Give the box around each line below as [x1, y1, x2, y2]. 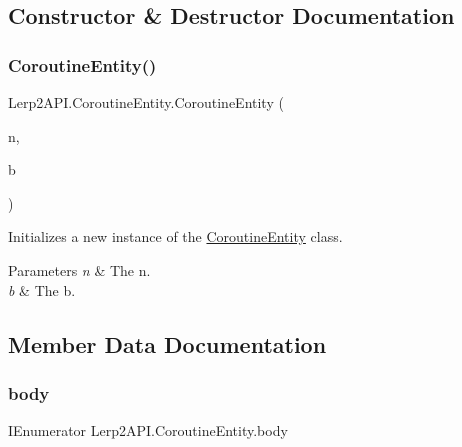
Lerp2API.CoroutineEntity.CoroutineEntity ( [8, 92, 284, 112]
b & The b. [8, 279, 76, 300]
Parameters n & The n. [8, 259, 151, 280]
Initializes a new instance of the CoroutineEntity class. [8, 226, 343, 247]
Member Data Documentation [8, 328, 327, 359]
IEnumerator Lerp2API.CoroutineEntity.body [8, 420, 288, 441]
